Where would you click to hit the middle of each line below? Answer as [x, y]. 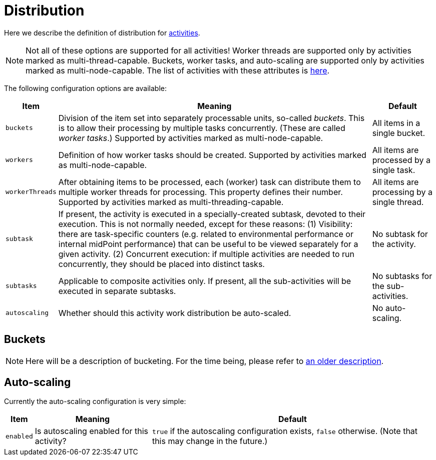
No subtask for [400, 234]
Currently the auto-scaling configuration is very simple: [95, 401]
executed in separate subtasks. [117, 291]
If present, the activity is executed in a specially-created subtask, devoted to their [212, 214]
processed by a [401, 160]
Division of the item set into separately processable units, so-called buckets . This [211, 118]
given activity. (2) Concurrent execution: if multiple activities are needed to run [206, 254]
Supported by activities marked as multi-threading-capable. [171, 202]
